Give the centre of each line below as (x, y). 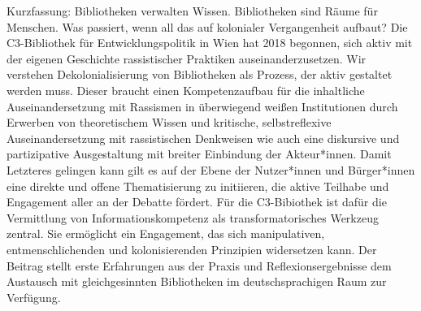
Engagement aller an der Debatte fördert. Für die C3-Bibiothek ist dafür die (197, 202)
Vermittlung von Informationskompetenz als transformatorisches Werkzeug (193, 217)
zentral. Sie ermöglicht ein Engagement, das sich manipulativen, (166, 233)
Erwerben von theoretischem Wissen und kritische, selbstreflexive (169, 122)
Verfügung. (34, 297)
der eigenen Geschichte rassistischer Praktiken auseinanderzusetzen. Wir (187, 58)
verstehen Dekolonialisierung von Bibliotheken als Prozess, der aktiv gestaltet (200, 74)
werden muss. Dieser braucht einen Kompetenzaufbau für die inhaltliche (186, 90)
